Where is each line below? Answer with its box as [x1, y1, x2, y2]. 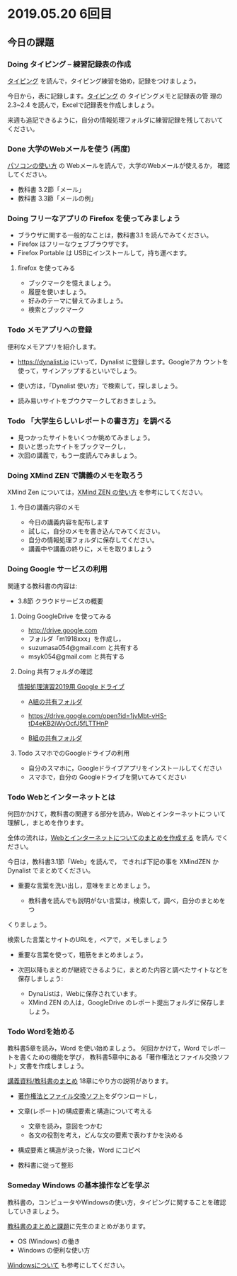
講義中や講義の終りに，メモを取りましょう [28, 544, 152, 553]
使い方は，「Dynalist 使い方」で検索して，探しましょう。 [17, 381, 182, 390]
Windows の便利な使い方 [17, 1246, 91, 1254]
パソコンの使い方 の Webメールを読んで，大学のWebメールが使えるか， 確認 [7, 162, 230, 170]
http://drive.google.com [28, 626, 98, 634]
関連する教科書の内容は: [7, 581, 78, 590]
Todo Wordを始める [7, 1026, 76, 1036]
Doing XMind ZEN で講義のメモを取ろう [7, 470, 144, 480]
